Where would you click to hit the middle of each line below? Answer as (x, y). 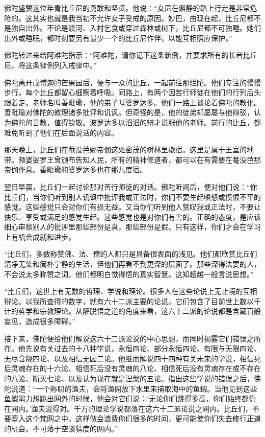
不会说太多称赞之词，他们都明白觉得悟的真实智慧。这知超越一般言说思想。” (129, 274)
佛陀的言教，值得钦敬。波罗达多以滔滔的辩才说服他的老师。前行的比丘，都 (136, 122)
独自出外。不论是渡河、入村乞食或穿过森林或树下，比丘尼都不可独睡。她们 (136, 28)
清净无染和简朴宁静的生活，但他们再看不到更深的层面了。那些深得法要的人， (132, 264)
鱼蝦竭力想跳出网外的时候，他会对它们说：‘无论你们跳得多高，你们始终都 (126, 398)
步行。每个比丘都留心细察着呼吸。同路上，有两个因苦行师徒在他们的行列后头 (132, 92)
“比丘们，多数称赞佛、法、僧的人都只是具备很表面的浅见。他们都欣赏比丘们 (131, 254)
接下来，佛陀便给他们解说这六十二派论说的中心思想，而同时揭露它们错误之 (129, 338)
